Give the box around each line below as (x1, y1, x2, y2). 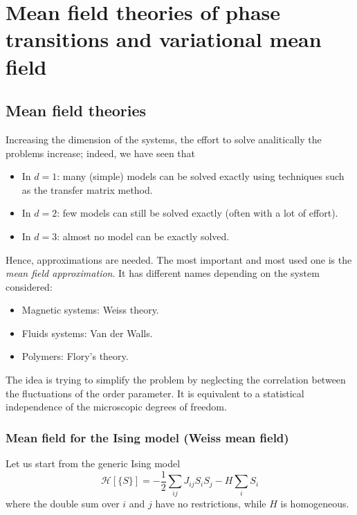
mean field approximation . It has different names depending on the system (6, 266, 320, 280)
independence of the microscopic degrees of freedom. (6, 399, 227, 414)
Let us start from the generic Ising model (6, 456, 181, 471)
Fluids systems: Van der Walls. (21, 325, 153, 340)
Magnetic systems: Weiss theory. (21, 302, 159, 317)
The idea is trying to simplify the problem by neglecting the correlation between (6, 372, 346, 387)
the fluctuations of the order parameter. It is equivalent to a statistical (6, 386, 304, 400)
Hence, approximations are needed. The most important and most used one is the (6, 252, 352, 266)
